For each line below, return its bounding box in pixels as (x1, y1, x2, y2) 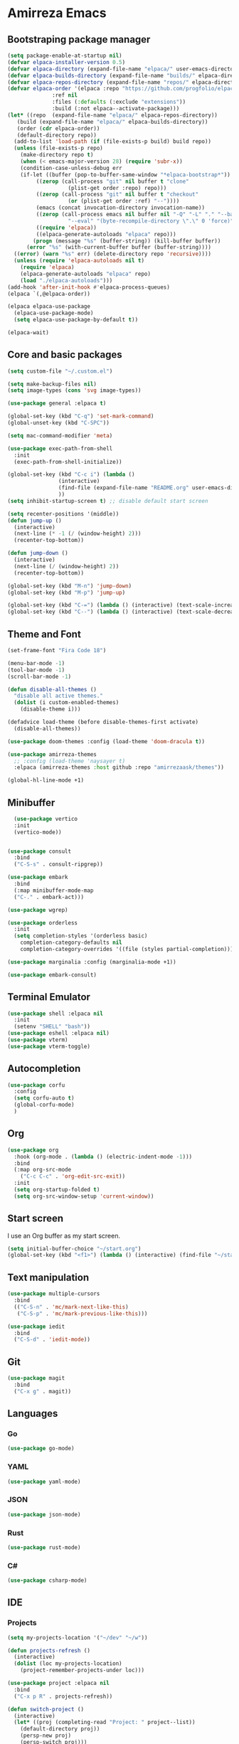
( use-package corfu (7, 1081, 65, 1089)
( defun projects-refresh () (7, 1647, 91, 1654)
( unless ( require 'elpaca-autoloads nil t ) (14, 257, 144, 265)
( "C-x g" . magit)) (14, 1388, 72, 1395)
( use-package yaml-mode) (7, 1478, 81, 1485)
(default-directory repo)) (16, 132, 97, 139)
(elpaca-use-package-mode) (14, 309, 94, 317)
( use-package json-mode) (7, 1511, 81, 1518)
